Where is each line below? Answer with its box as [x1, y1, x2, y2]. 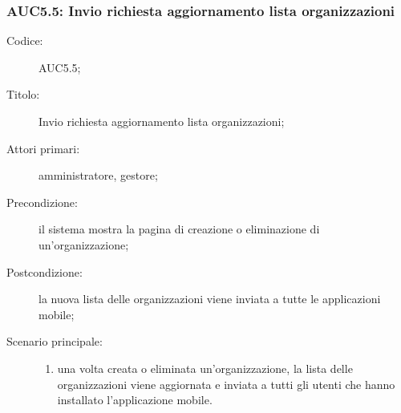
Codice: [6, 32, 43, 49]
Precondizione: [6, 193, 78, 210]
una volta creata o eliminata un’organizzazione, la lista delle [57, 359, 353, 376]
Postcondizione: [6, 263, 83, 280]
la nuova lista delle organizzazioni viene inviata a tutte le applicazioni [38, 290, 381, 307]
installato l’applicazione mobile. [57, 391, 213, 408]
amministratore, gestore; [38, 167, 158, 184]
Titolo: [6, 86, 40, 103]
